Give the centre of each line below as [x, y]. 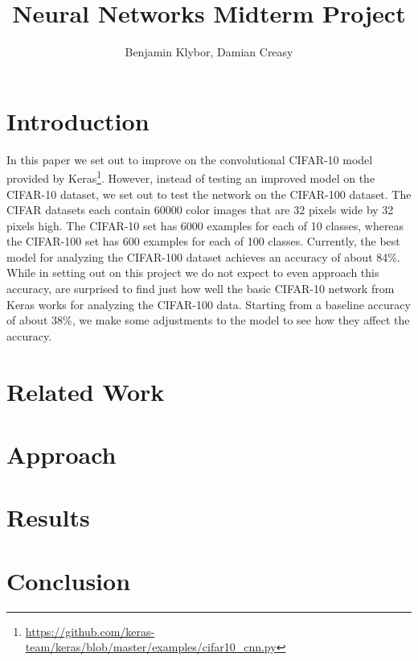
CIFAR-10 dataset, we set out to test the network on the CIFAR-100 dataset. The [209, 194]
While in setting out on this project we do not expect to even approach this [193, 273]
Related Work [86, 391]
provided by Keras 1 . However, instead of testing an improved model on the [191, 177]
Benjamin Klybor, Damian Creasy [209, 52]
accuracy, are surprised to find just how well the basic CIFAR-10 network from [201, 289]
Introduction [78, 120]
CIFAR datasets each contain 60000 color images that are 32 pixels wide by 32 [200, 210]
